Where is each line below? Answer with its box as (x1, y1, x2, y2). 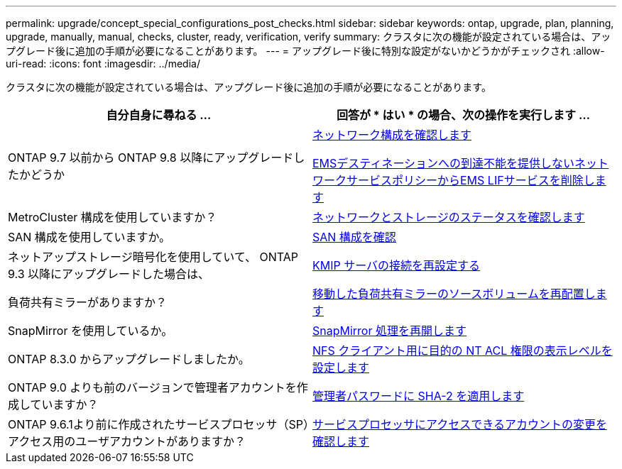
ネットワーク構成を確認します (312, 128, 472, 142)
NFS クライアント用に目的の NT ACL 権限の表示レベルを (312, 343, 613, 358)
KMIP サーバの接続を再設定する (312, 258, 481, 272)
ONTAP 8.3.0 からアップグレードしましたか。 (8, 352, 250, 366)
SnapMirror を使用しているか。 (8, 324, 173, 338)
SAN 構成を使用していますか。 (8, 230, 171, 244)
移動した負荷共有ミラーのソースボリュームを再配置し (312, 287, 596, 301)
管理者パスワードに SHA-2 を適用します (312, 389, 525, 403)
